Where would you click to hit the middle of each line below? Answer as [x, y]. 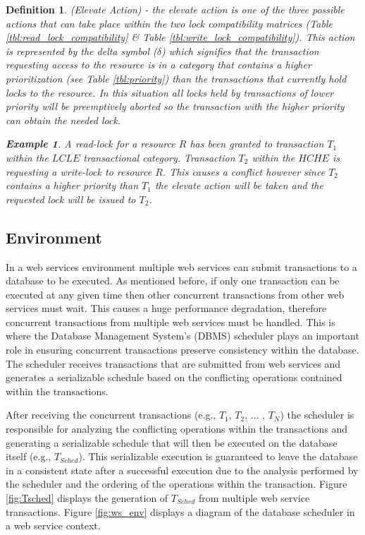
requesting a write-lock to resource [79, 171]
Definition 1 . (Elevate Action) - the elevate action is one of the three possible [175, 9]
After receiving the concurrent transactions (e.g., [111, 415]
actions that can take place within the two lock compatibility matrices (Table [169, 23]
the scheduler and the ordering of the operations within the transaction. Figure [177, 484]
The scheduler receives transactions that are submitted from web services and [173, 363]
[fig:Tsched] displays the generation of [87, 498]
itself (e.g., [29, 456]
